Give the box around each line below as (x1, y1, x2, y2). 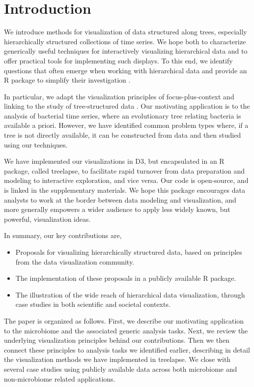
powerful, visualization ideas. (4, 213, 91, 224)
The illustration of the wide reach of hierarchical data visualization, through (15, 289, 245, 299)
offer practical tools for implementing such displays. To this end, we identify (4, 55, 233, 65)
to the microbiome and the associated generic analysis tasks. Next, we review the (4, 325, 248, 335)
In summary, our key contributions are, (4, 230, 122, 240)
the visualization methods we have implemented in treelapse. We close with (4, 354, 231, 364)
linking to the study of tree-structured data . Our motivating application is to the (4, 101, 250, 111)
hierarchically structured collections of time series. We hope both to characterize (4, 36, 246, 46)
